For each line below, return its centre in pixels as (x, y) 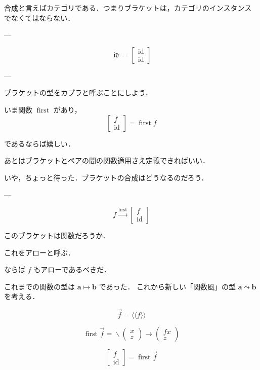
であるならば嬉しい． (39, 143)
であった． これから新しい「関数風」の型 (167, 286)
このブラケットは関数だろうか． (57, 235)
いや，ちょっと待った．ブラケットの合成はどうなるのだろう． (106, 177)
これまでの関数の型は (39, 286)
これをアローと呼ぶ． (39, 252)
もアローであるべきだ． (72, 269)
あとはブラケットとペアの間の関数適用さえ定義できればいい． (107, 160)
